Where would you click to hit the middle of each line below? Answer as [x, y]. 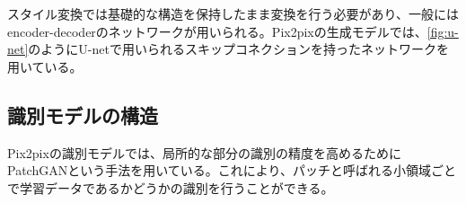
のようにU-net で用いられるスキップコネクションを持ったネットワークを [238, 49]
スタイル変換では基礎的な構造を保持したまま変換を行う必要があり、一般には [233, 13]
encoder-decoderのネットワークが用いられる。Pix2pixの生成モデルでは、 [217, 31]
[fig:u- [443, 31]
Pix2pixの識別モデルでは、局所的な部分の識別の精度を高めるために [204, 152]
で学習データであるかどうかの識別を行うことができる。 [171, 187]
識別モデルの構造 [83, 115]
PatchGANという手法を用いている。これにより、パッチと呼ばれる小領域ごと [232, 170]
